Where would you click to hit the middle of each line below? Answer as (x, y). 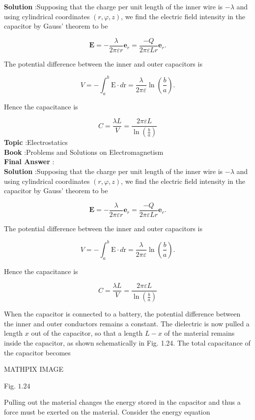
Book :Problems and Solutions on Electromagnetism (84, 152)
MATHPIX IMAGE (34, 369)
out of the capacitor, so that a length (87, 333)
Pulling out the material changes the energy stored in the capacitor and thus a (122, 402)
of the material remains (199, 333)
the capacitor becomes (37, 352)
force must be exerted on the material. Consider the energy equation (107, 412)
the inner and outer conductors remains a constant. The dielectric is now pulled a (127, 323)
